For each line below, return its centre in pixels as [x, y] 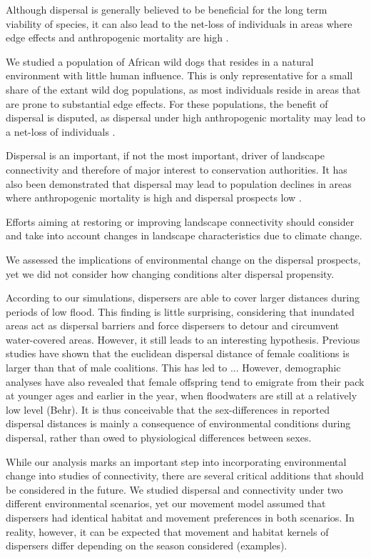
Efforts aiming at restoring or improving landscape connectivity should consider [180, 221]
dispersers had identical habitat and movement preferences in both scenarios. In [180, 517]
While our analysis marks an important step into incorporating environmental [176, 461]
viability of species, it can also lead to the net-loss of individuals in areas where [179, 23]
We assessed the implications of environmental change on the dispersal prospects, [183, 259]
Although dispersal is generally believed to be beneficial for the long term [167, 9]
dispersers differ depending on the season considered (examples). [147, 545]
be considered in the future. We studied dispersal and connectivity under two [174, 489]
